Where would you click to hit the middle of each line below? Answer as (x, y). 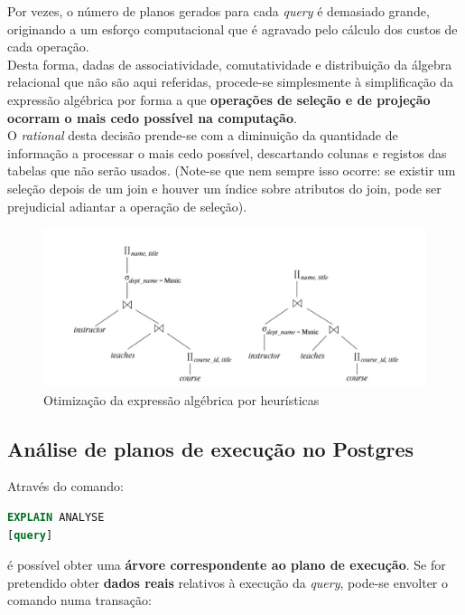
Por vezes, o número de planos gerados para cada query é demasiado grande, (219, 11)
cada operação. (48, 47)
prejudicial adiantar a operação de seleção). (127, 206)
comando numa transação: (79, 600)
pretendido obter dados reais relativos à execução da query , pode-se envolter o (228, 582)
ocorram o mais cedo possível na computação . (152, 117)
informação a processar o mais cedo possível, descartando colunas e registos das (227, 152)
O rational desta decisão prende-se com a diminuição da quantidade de (203, 135)
